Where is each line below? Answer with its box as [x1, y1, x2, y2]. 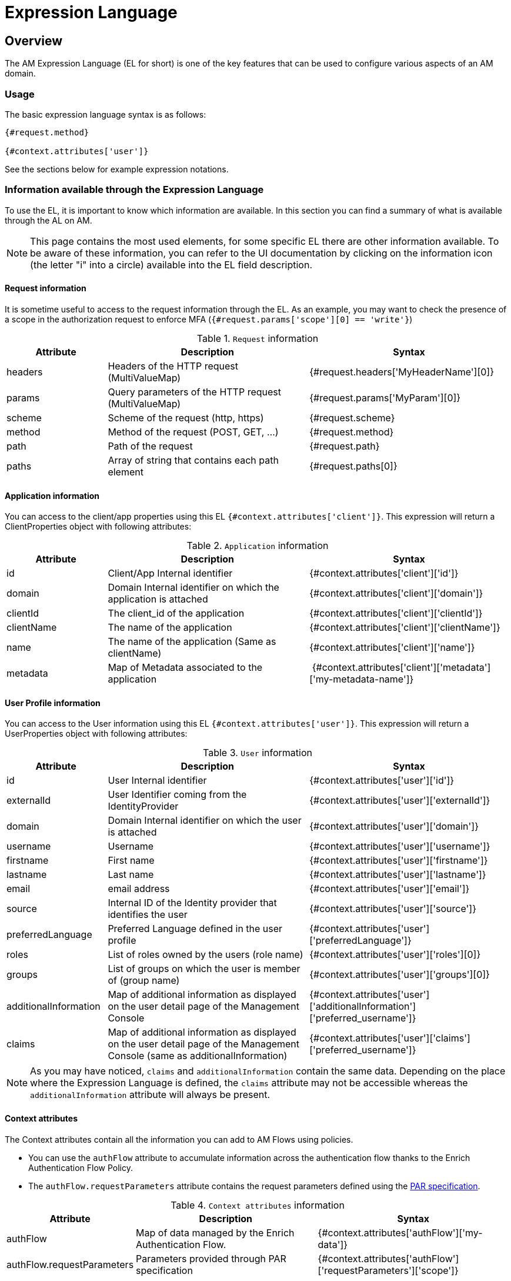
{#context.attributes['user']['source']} [309, 903, 476, 915]
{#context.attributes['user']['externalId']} [309, 794, 490, 807]
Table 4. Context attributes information [171, 1199, 345, 1211]
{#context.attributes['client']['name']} [309, 641, 475, 654]
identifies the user [108, 909, 188, 921]
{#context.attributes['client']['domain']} [309, 587, 483, 600]
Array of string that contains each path [108, 454, 279, 466]
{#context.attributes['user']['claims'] [309, 1032, 470, 1044]
